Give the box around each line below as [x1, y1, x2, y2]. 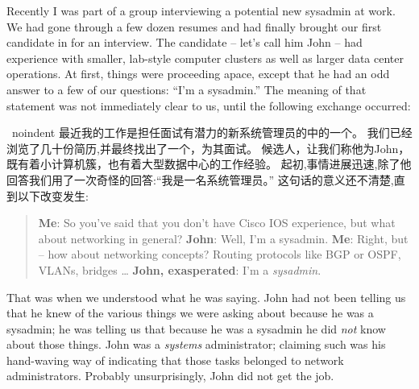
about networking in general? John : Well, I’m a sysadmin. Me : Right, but [38, 230, 409, 246]
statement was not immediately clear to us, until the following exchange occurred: [6, 97, 411, 114]
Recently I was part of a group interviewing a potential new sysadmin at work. [6, 2, 396, 19]
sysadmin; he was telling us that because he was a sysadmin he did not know [6, 320, 386, 337]
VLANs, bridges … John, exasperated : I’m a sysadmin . [38, 261, 322, 278]
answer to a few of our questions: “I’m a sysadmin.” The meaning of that [6, 81, 367, 97]
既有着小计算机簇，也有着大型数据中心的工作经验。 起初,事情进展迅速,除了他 [6, 155, 412, 172]
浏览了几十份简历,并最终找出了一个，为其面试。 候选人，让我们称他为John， [6, 139, 410, 156]
